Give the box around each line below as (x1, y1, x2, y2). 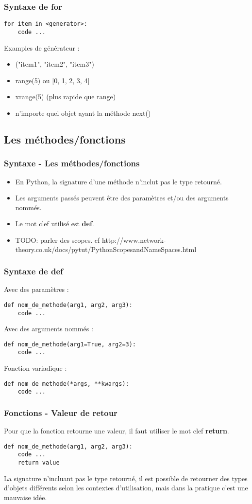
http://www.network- (102, 234, 166, 245)
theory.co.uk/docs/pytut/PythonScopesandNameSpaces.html (15, 244, 197, 254)
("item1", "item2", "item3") (15, 59, 94, 69)
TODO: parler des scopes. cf (15, 234, 100, 245)
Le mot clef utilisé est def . (15, 218, 94, 229)
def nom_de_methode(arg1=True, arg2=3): (4, 341, 136, 348)
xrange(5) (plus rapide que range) (15, 91, 116, 102)
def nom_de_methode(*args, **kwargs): (4, 380, 129, 387)
